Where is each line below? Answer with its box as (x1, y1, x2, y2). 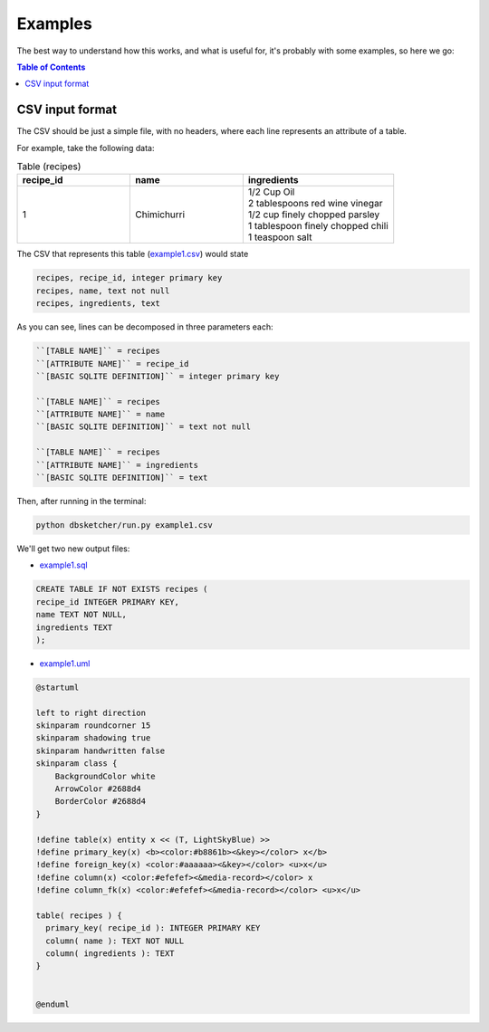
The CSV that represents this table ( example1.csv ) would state (16, 249, 249, 260)
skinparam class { (35, 759, 118, 769)
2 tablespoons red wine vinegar (247, 197, 383, 210)
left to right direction (35, 707, 147, 718)
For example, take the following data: (16, 142, 155, 153)
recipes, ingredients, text (35, 299, 160, 309)
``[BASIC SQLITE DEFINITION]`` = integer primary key (35, 371, 280, 381)
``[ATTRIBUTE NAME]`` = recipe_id (35, 358, 189, 368)
